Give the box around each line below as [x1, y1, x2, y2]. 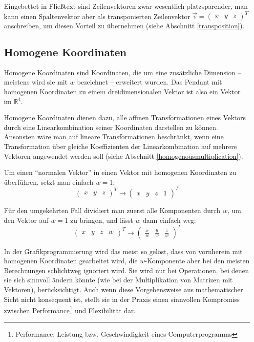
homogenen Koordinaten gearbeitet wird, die [4, 256, 138, 266]
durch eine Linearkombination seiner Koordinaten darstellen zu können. [4, 122, 218, 132]
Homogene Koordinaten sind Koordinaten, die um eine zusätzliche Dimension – [4, 67, 241, 77]
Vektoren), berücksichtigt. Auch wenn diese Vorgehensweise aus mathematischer [4, 284, 243, 294]
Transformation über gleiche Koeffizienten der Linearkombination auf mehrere [4, 141, 237, 151]
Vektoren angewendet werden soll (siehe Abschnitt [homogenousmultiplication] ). [4, 150, 243, 161]
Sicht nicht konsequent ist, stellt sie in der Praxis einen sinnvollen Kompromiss [4, 294, 240, 304]
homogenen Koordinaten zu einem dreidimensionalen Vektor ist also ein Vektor [4, 86, 241, 97]
